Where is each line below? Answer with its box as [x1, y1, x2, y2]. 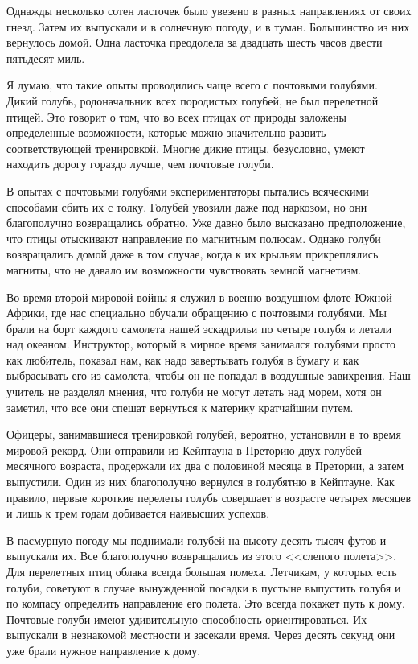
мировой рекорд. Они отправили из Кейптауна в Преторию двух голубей [6, 441, 363, 458]
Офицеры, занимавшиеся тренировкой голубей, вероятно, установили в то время [6, 426, 401, 443]
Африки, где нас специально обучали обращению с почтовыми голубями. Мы [6, 304, 387, 321]
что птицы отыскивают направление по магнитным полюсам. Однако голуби [6, 229, 381, 246]
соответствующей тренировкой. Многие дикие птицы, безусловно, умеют [6, 139, 365, 156]
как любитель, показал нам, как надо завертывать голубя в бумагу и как [6, 351, 359, 368]
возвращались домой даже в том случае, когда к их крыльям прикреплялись [6, 245, 379, 262]
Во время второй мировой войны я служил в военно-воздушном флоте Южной [6, 288, 392, 305]
